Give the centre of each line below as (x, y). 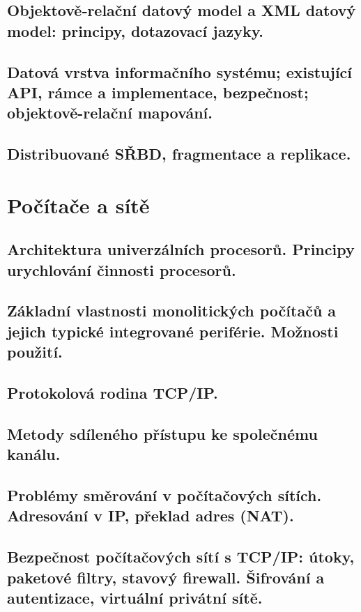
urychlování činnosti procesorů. (122, 269)
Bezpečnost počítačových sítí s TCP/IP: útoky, (181, 557)
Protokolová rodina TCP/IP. (113, 393)
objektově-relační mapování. (110, 113)
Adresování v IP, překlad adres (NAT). (151, 515)
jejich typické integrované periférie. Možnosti (173, 331)
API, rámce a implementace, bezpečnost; (158, 92)
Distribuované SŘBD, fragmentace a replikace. (179, 154)
